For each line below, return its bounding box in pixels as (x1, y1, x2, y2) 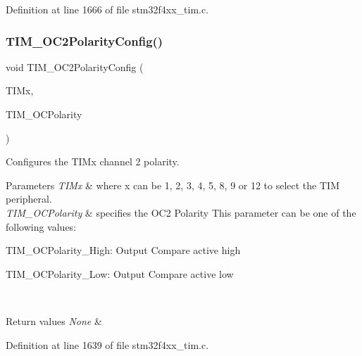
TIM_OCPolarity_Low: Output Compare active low (6, 266, 234, 281)
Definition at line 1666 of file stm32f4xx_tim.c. (6, 2, 209, 16)
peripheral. (6, 191, 52, 206)
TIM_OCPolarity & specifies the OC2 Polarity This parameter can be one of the (6, 205, 356, 220)
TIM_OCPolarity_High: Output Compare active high (6, 243, 241, 258)
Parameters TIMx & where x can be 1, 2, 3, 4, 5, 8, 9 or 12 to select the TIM (6, 177, 339, 192)
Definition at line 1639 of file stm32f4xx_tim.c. (6, 337, 209, 352)
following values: (6, 219, 77, 234)
